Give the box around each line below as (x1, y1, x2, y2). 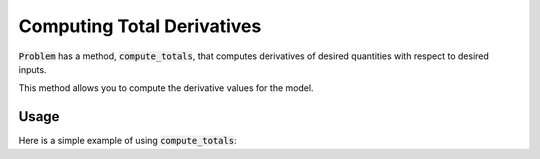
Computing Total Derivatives (18, 15, 262, 37)
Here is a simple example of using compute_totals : (18, 135, 237, 147)
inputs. (18, 63, 47, 75)
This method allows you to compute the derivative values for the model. (18, 82, 314, 94)
